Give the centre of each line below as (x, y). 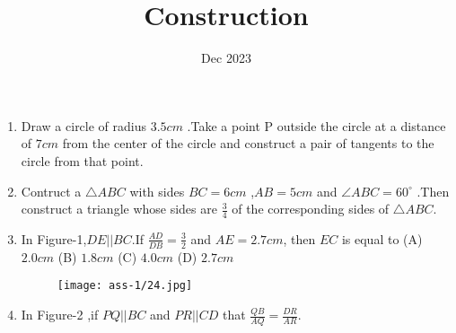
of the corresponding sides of (311, 209)
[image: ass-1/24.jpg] (125, 286)
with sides (157, 191)
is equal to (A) (382, 238)
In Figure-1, (54, 238)
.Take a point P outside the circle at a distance (316, 125)
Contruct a (51, 191)
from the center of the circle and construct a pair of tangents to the (248, 143)
